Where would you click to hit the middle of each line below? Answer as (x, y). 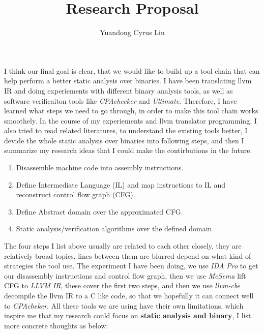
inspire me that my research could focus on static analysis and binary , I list (128, 315)
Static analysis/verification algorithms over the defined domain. (115, 229)
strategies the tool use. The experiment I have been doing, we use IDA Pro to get (131, 266)
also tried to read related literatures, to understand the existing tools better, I (126, 130)
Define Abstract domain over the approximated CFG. (99, 211)
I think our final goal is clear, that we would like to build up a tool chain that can (132, 70)
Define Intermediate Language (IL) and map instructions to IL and (121, 184)
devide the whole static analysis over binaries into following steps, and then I (124, 140)
